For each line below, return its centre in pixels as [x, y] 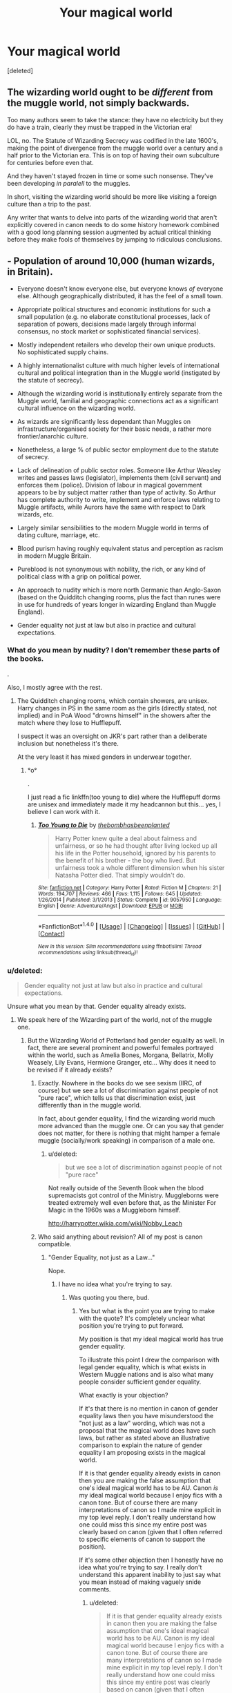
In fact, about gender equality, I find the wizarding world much [126, 1119]
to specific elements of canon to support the [142, 1539]
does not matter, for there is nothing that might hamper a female [129, 1133]
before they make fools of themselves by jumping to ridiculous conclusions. [115, 239]
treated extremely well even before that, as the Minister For [132, 1203]
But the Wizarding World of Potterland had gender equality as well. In [126, 1041]
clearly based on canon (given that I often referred [151, 1532]
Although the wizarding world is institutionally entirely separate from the [119, 393]
